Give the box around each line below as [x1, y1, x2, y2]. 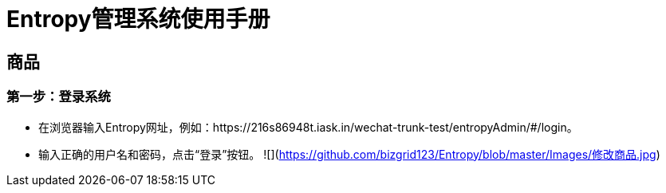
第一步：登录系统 [6, 89, 111, 105]
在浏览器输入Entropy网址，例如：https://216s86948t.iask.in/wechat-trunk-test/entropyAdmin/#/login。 [38, 120, 578, 134]
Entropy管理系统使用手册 [6, 6, 270, 33]
